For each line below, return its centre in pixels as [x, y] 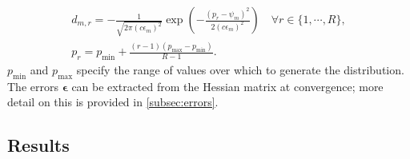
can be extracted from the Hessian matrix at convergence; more [227, 86]
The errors [33, 86]
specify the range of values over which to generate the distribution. [240, 69]
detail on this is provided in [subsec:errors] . [113, 102]
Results [38, 145]
